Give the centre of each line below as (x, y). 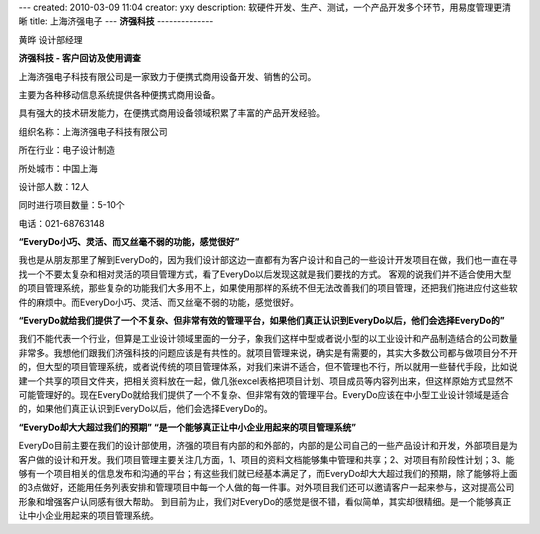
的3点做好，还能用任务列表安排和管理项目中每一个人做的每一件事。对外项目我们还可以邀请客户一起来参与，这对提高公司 (266, 487)
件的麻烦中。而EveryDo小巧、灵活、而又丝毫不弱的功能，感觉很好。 (159, 302)
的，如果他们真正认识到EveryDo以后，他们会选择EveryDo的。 (146, 409)
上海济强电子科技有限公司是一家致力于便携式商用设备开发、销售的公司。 (167, 76)
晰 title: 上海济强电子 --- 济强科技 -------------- (116, 21)
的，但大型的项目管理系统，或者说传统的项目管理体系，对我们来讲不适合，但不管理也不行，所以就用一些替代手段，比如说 (268, 367)
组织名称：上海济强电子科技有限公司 (93, 131)
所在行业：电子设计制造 (66, 150)
